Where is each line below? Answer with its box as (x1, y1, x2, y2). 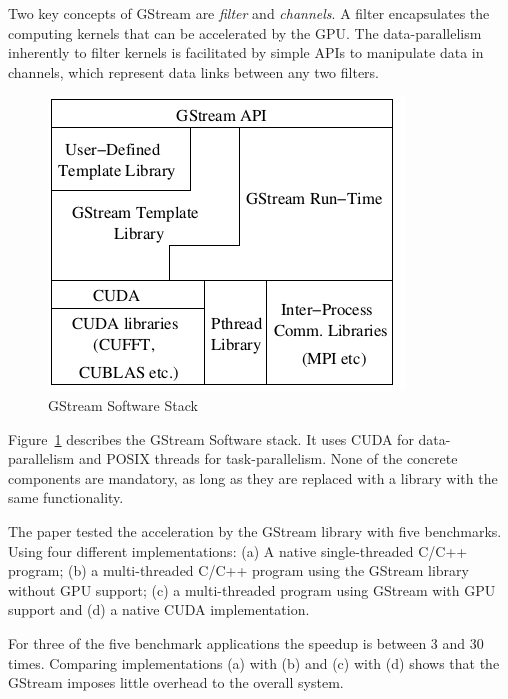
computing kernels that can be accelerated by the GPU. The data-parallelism (8, 22, 482, 43)
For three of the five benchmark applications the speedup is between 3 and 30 (8, 632, 484, 653)
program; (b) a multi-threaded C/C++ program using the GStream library (8, 560, 469, 581)
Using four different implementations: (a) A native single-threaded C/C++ (8, 540, 468, 561)
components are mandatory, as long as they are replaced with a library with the (8, 467, 498, 488)
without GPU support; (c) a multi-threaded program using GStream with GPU (8, 579, 496, 600)
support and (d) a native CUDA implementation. (8, 599, 310, 620)
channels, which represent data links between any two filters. (8, 61, 380, 82)
